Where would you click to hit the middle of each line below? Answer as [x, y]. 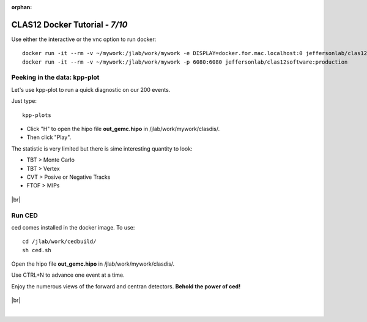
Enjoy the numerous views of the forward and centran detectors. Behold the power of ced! [126, 286]
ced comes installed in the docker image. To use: [73, 227]
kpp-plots [37, 115]
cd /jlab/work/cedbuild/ [59, 241]
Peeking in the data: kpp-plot [55, 78]
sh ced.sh [37, 250]
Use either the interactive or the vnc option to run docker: [84, 39]
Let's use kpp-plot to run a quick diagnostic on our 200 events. [91, 89]
